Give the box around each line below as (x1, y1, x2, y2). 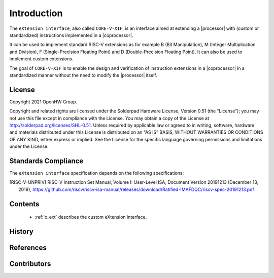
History (9, 227, 34, 236)
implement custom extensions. (9, 56, 74, 62)
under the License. (9, 143, 49, 149)
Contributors (9, 260, 51, 268)
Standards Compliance (9, 156, 84, 165)
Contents (9, 200, 40, 208)
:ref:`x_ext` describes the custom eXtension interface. (35, 214, 147, 220)
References (9, 244, 47, 252)
